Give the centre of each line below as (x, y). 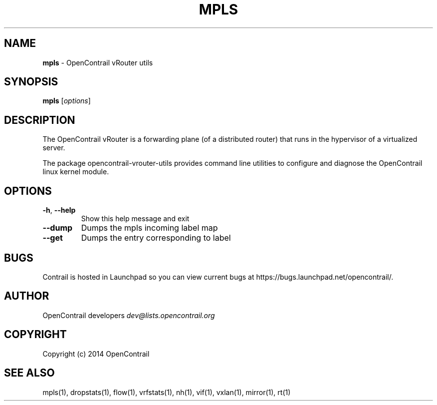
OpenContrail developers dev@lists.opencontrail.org (129, 315)
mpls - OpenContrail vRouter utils (98, 62)
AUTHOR (27, 296)
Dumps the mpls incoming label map (149, 228)
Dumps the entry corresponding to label (156, 238)
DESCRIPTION (40, 120)
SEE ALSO (29, 373)
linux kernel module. (76, 172)
